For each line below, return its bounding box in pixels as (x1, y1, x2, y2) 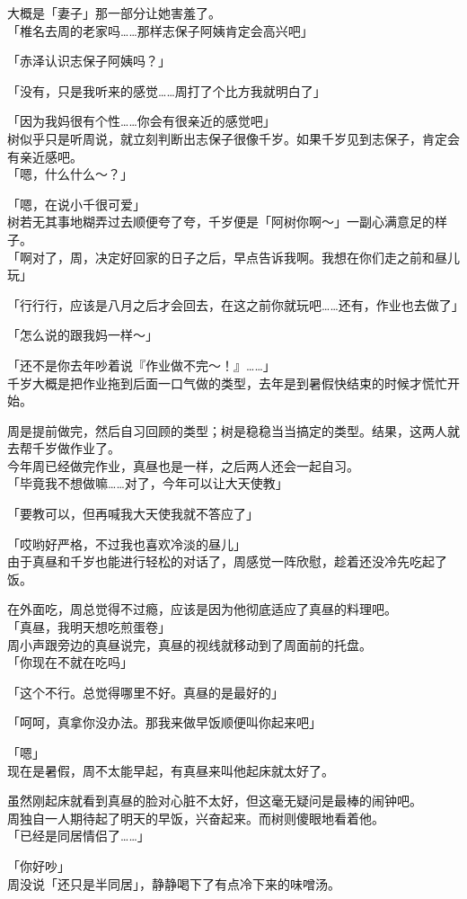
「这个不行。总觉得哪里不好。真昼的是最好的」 (7, 682, 284, 701)
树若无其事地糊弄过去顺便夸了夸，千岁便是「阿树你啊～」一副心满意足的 (7, 212, 435, 231)
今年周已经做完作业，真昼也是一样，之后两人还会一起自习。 (7, 456, 359, 475)
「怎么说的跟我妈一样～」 (7, 325, 158, 344)
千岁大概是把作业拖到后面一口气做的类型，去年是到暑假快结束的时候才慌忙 (7, 373, 447, 392)
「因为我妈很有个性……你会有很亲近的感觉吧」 (7, 111, 276, 130)
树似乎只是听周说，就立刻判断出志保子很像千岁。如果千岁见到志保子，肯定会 (7, 129, 460, 147)
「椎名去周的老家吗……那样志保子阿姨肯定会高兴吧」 (7, 21, 313, 40)
